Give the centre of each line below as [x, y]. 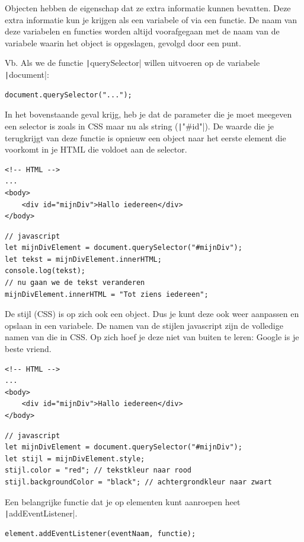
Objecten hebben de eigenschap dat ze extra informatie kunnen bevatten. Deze [148, 8]
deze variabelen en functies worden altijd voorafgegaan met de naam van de [142, 31]
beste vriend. [28, 349]
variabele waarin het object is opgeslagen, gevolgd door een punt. [123, 42]
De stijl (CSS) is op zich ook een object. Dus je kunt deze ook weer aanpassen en [152, 314]
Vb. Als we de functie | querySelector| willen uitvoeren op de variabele [132, 63]
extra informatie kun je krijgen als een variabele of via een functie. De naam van [151, 19]
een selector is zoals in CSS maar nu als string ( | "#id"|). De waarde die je [139, 126]
